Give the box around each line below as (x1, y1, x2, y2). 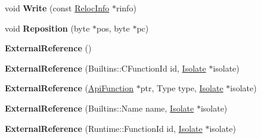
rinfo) (116, 2, 136, 14)
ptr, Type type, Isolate (140, 82, 223, 94)
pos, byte (97, 21, 130, 34)
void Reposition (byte (5, 21, 90, 34)
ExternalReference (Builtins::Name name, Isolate (5, 101, 194, 114)
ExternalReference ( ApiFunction (5, 82, 134, 94)
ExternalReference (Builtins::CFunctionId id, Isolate (5, 61, 206, 74)
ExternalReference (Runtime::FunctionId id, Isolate (5, 122, 203, 134)
